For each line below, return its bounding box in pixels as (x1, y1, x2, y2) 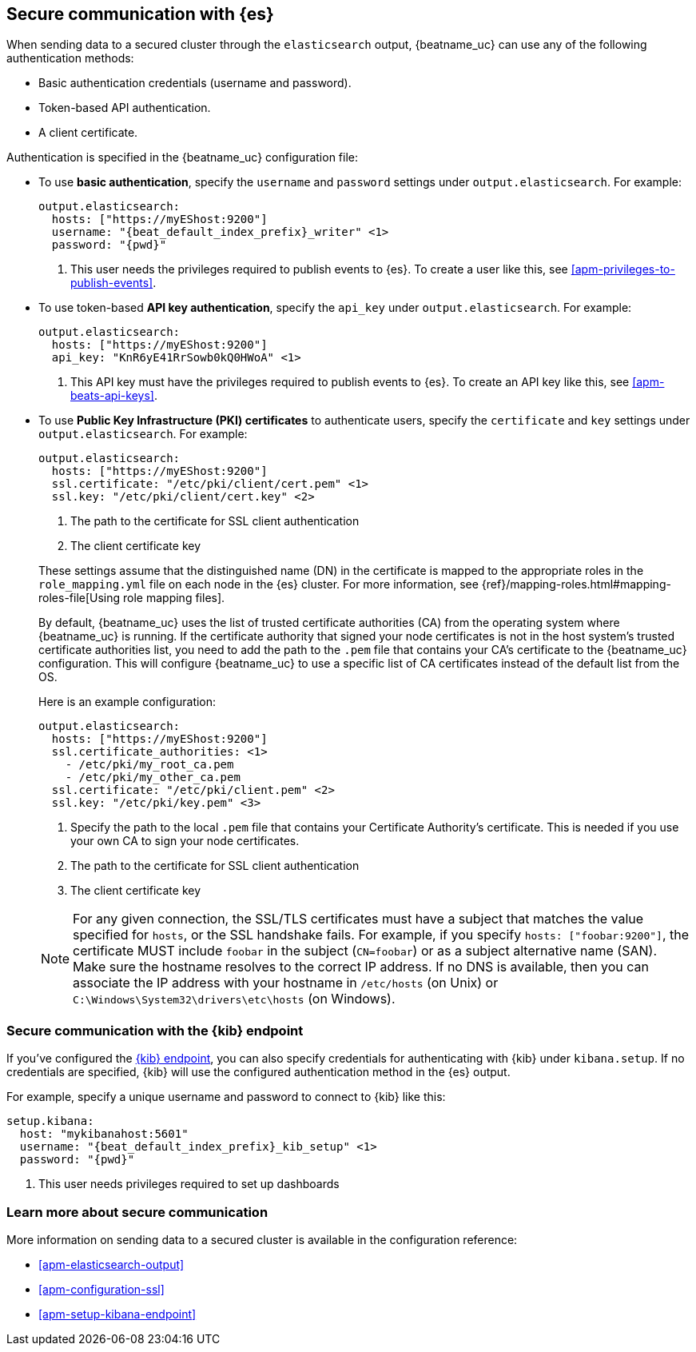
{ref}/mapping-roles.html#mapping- (481, 577, 671, 592)
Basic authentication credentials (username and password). (38, 76, 352, 90)
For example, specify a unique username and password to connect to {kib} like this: (6, 1090, 446, 1104)
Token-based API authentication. (38, 101, 211, 115)
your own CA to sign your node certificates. (70, 834, 300, 848)
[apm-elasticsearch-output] (38, 1257, 185, 1271)
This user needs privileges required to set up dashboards (38, 1177, 340, 1191)
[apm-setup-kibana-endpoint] (38, 1306, 197, 1321)
